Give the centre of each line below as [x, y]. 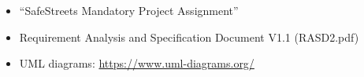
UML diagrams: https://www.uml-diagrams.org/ [137, 63]
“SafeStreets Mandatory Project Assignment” [129, 10]
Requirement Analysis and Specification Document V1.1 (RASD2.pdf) [189, 37]
